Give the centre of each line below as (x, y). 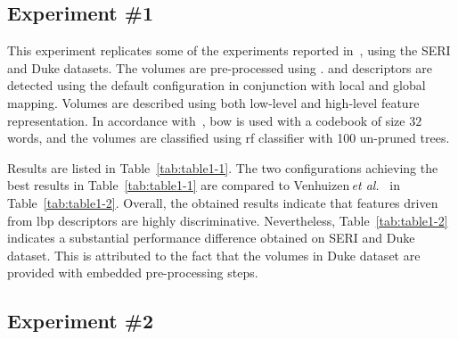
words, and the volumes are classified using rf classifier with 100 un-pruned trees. (229, 138)
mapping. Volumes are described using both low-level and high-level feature (213, 102)
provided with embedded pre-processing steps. (133, 273)
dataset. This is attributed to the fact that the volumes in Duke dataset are (214, 255)
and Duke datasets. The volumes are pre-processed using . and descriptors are (220, 67)
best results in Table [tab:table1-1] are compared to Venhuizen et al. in (204, 185)
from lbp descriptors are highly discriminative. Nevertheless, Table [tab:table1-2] (228, 220)
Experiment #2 (80, 321)
